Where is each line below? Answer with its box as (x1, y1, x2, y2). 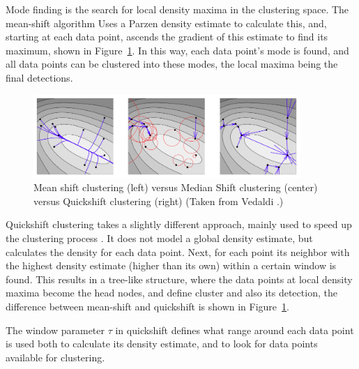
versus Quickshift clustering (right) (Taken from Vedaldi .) (33, 193, 284, 208)
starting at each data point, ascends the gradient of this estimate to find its (6, 29, 328, 44)
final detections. (6, 70, 73, 84)
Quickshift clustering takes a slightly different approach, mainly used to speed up (6, 217, 352, 232)
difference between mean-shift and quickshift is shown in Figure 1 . (6, 299, 289, 314)
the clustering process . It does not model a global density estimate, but (6, 231, 313, 246)
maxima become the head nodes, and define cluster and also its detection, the (6, 285, 337, 300)
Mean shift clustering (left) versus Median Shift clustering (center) (33, 180, 318, 195)
